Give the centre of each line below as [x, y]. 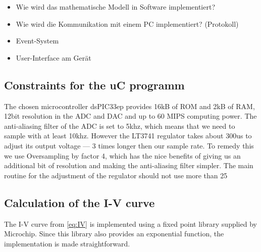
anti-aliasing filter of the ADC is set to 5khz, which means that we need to [120, 125]
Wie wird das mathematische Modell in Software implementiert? [115, 7]
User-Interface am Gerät [54, 57]
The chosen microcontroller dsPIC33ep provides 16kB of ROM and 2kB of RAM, [129, 106]
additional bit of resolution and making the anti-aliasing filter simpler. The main [129, 165]
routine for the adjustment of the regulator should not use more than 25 [116, 175]
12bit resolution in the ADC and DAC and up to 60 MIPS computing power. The [130, 116]
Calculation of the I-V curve [80, 202]
